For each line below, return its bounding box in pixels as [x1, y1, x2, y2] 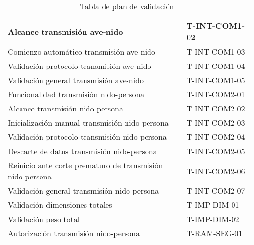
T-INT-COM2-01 [186, 89, 245, 100]
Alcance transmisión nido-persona [8, 103, 123, 114]
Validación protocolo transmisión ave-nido [8, 60, 151, 71]
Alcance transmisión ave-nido [8, 25, 123, 37]
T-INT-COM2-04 [186, 131, 245, 142]
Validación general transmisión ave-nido [8, 74, 144, 86]
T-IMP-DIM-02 [186, 213, 239, 224]
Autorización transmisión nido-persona [8, 227, 140, 239]
